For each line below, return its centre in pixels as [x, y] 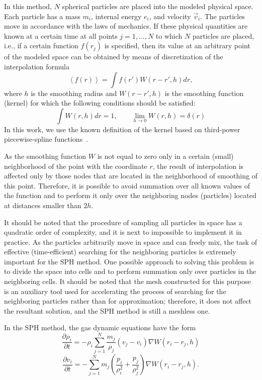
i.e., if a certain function [41, 45]
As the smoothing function [45, 156]
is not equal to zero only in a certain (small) [165, 156]
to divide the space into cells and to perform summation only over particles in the [130, 271]
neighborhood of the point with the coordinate [76, 166]
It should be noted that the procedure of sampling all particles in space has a [123, 222]
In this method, [28, 6]
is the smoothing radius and [74, 93]
